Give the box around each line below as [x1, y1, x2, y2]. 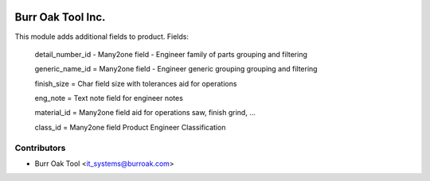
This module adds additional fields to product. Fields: [14, 32, 189, 41]
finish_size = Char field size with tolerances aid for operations [34, 79, 237, 88]
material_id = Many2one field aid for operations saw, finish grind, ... [34, 108, 256, 117]
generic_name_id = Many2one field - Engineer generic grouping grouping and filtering [34, 64, 318, 74]
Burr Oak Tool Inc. [14, 10, 106, 24]
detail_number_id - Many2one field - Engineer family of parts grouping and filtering [34, 49, 308, 59]
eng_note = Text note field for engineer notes [34, 94, 183, 103]
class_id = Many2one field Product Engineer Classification [34, 122, 226, 132]
